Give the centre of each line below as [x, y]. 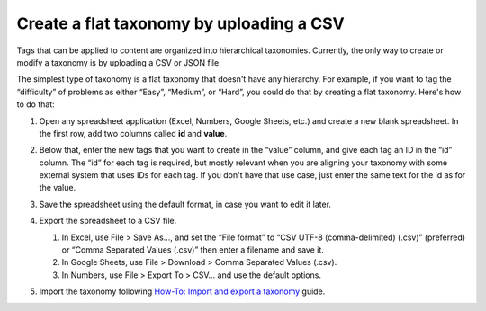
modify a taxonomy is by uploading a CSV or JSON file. [119, 62]
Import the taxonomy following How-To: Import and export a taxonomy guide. [182, 291]
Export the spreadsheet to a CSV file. [108, 221]
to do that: [36, 104]
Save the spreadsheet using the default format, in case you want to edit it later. [185, 204]
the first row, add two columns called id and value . [133, 133]
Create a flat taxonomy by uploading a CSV [181, 23]
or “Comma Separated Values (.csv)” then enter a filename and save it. [193, 250]
